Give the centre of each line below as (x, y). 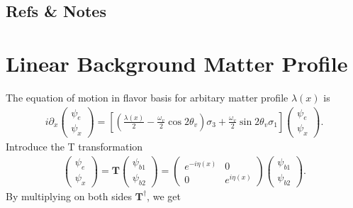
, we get (164, 196)
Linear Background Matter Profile (177, 63)
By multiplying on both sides (69, 196)
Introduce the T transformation (74, 147)
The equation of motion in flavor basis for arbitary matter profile (147, 97)
